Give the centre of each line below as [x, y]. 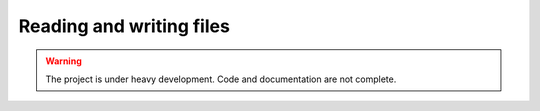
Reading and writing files [124, 26]
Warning [63, 61]
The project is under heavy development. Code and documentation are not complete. [221, 79]
